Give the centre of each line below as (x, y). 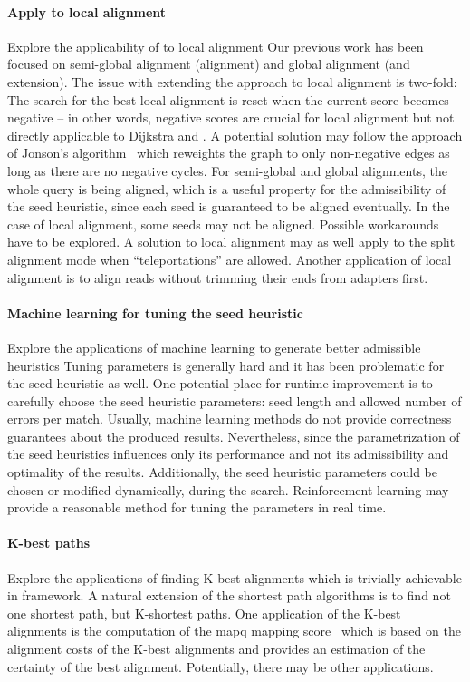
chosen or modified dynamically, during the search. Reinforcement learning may (228, 489)
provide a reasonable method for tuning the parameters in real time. (197, 507)
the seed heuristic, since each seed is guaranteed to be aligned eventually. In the (229, 206)
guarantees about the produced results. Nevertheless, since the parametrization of (234, 436)
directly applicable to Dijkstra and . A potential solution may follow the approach (235, 135)
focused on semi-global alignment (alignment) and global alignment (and (209, 64)
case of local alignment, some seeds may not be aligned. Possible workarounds (223, 224)
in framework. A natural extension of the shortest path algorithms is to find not (229, 595)
